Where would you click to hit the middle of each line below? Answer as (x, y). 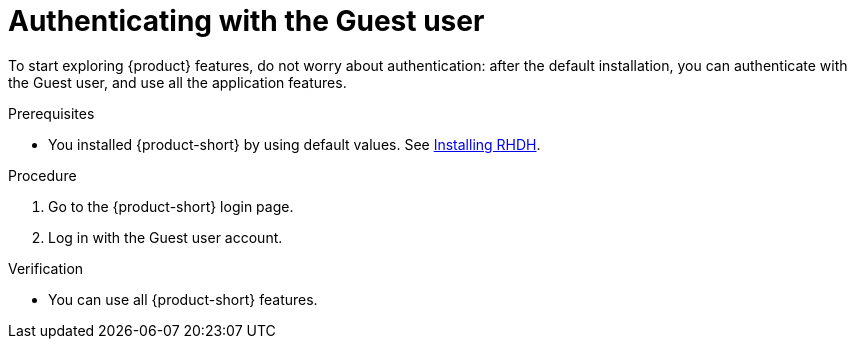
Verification (46, 268)
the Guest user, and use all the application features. (177, 82)
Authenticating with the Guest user (246, 21)
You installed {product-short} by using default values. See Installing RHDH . (294, 144)
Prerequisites (51, 113)
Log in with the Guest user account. (165, 237)
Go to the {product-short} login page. (171, 206)
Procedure (42, 175)
